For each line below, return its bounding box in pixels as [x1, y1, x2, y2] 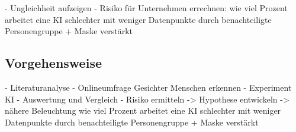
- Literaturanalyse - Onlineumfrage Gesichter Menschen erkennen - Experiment [5, 81, 292, 93]
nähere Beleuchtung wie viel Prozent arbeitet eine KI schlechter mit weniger [5, 104, 281, 117]
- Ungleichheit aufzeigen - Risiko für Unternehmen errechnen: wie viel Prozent [5, 2, 288, 14]
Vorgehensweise [5, 54, 102, 72]
